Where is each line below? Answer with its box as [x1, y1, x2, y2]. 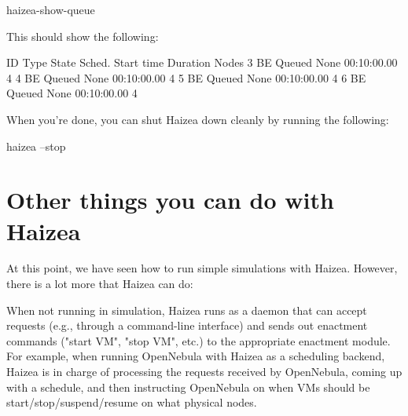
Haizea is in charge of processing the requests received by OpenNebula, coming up [6, 363, 402, 380]
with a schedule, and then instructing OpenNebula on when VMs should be [6, 378, 370, 395]
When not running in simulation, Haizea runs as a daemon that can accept [6, 301, 367, 318]
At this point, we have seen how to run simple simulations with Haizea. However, [6, 260, 398, 276]
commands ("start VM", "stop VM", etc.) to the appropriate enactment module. [6, 332, 391, 348]
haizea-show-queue [6, 2, 95, 17]
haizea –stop [6, 137, 66, 154]
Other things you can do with [6, 184, 334, 216]
